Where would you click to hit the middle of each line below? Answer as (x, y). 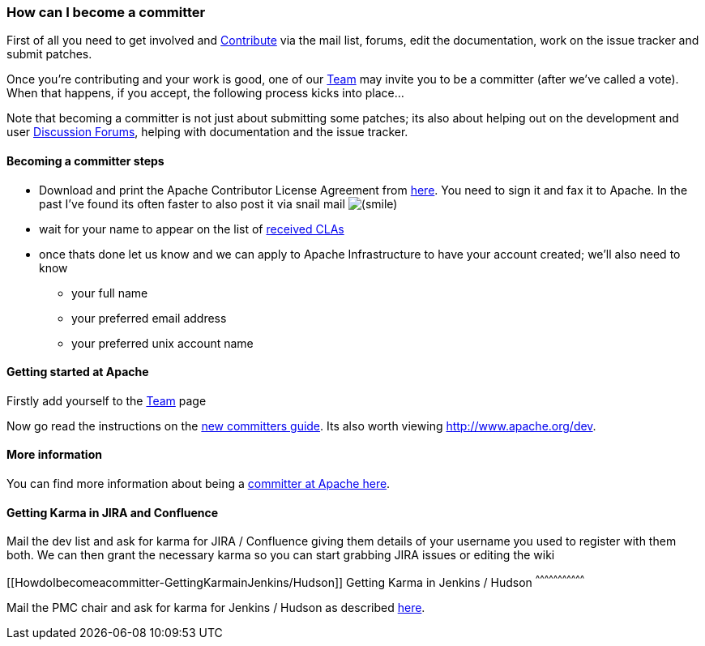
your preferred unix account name (162, 343)
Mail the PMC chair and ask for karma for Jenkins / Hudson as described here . (216, 607)
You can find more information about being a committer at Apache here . (199, 484)
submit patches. (49, 54)
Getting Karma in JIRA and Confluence (113, 512)
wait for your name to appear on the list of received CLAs (192, 229)
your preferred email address (149, 318)
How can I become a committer (106, 12)
